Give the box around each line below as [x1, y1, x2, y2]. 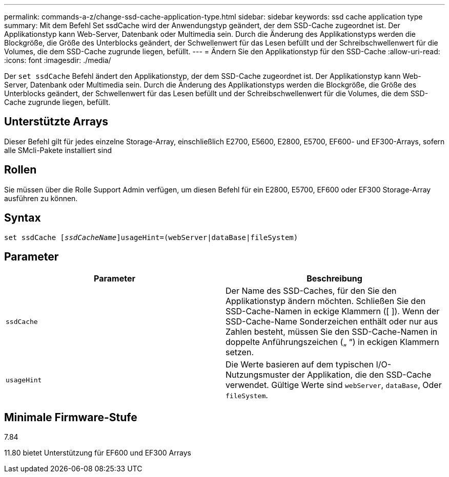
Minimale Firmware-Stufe [4, 410, 137, 424]
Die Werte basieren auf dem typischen [226, 359, 374, 370]
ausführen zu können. [4, 193, 78, 203]
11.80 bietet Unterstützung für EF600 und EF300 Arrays [4, 448, 191, 458]
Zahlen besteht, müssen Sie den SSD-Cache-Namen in [226, 327, 438, 337]
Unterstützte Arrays [4, 115, 109, 128]
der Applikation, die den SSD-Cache [292, 370, 432, 380]
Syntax [4, 211, 41, 225]
